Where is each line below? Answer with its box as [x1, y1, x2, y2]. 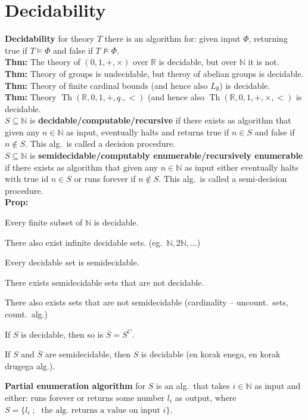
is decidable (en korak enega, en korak [141, 348, 281, 360]
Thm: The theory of [5, 55, 80, 68]
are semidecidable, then [45, 348, 130, 360]
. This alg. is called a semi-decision [158, 172, 287, 185]
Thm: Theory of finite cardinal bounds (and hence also [5, 79, 208, 91]
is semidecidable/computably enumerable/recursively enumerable [30, 149, 303, 162]
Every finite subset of [5, 216, 83, 228]
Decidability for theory [5, 32, 95, 45]
